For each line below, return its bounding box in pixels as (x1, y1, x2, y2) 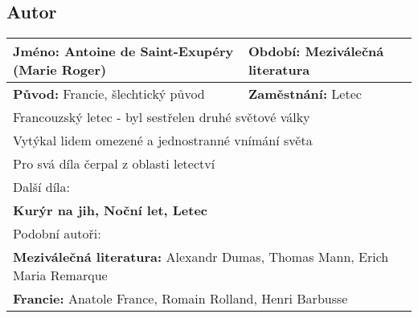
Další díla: (13, 177, 70, 197)
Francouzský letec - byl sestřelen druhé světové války (13, 108, 310, 127)
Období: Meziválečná (248, 42, 384, 61)
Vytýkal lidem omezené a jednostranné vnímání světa (13, 131, 313, 150)
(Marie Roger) (13, 60, 107, 79)
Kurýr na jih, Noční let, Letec (13, 201, 208, 220)
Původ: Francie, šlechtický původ (13, 84, 205, 104)
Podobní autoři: (13, 224, 101, 243)
